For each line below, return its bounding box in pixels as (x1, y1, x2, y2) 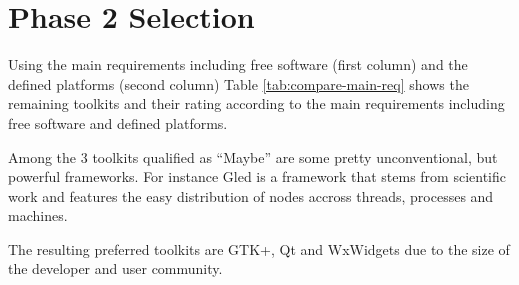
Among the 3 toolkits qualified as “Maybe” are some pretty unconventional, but (8, 146, 498, 167)
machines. (8, 205, 68, 226)
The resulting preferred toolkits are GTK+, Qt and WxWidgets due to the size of (8, 238, 510, 259)
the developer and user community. (8, 258, 223, 279)
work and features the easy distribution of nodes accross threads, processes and (8, 185, 494, 206)
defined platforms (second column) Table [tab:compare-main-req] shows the (8, 73, 469, 94)
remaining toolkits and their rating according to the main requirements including (8, 93, 505, 114)
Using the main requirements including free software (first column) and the (8, 54, 468, 75)
